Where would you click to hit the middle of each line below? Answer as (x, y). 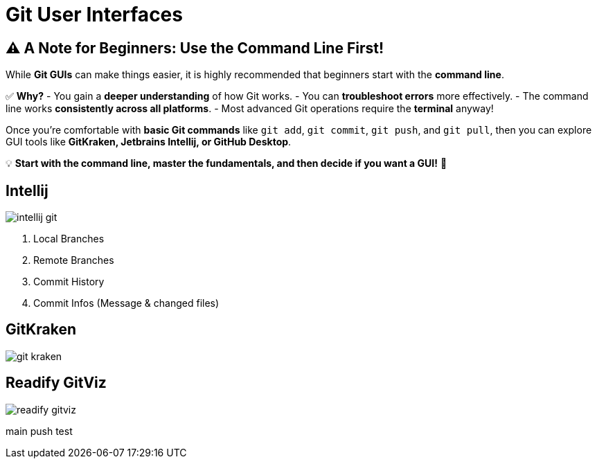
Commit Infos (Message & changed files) (126, 303)
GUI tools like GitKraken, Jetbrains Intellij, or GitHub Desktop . (149, 142)
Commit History (69, 282)
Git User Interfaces (94, 15)
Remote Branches (74, 260)
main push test (39, 431)
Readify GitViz (56, 383)
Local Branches (69, 239)
